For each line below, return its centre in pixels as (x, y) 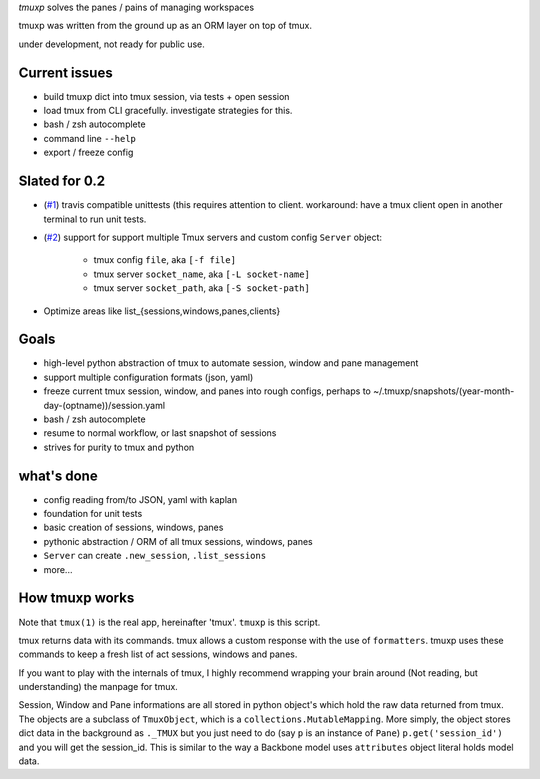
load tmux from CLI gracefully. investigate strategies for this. (168, 111)
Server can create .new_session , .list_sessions (155, 556)
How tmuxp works (76, 598)
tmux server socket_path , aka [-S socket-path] (201, 288)
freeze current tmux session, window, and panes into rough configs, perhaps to (207, 391)
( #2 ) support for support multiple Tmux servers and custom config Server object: (213, 237)
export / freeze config (88, 152)
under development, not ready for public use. (111, 44)
